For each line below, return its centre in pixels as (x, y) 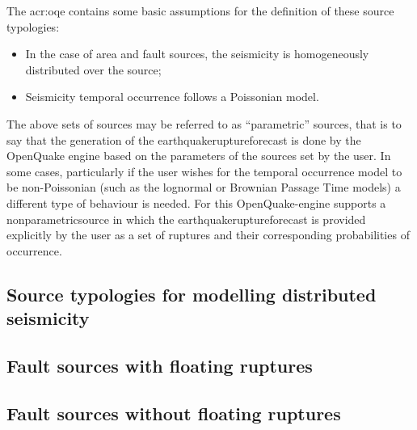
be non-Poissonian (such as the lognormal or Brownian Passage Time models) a (204, 187)
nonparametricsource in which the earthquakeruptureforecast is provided (186, 219)
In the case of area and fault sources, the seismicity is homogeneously (197, 54)
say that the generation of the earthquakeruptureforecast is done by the (184, 139)
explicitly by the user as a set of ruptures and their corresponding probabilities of (208, 235)
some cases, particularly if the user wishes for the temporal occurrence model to (204, 171)
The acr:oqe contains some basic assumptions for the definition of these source (200, 11)
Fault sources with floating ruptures (160, 365)
